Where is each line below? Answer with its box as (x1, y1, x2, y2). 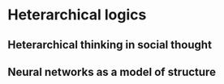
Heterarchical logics (7, 6, 147, 24)
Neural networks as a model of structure (7, 65, 217, 78)
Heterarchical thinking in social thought (7, 38, 213, 52)
